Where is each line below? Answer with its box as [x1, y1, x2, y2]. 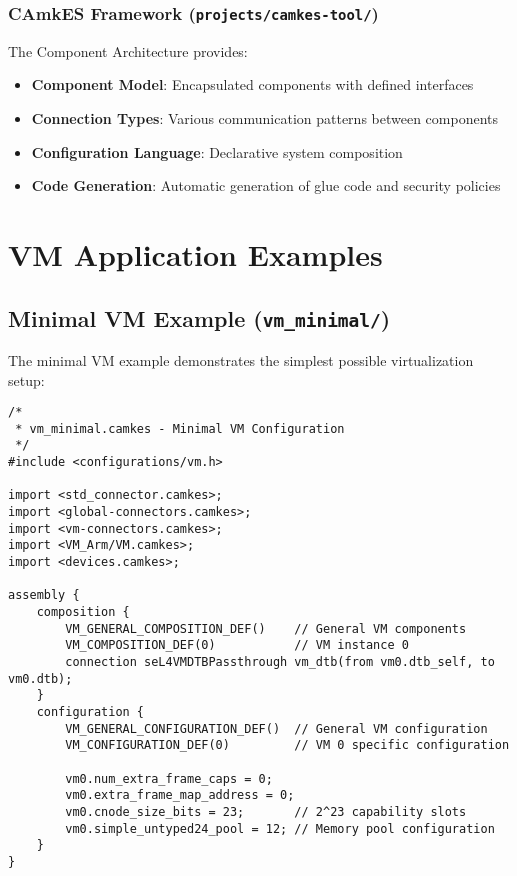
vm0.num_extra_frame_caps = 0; [65, 771, 273, 786]
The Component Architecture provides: [8, 40, 248, 61]
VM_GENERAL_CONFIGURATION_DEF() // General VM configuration [65, 721, 488, 736]
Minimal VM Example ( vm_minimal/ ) [8, 302, 391, 333]
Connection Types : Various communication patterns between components [31, 107, 499, 128]
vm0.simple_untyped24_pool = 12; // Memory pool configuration [65, 821, 495, 836]
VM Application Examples [8, 233, 383, 274]
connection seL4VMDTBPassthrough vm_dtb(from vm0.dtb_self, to [65, 654, 495, 669]
